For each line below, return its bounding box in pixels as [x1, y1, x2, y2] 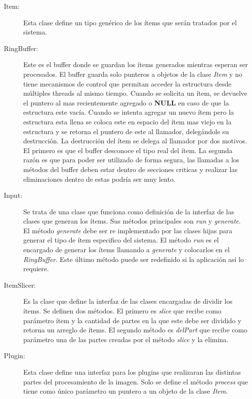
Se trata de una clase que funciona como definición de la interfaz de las [23, 206, 234, 216]
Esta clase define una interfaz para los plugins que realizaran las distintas [23, 367, 241, 377]
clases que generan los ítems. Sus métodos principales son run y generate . [23, 216, 241, 226]
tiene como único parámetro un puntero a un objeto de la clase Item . [23, 386, 228, 396]
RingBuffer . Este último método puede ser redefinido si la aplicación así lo [23, 254, 244, 264]
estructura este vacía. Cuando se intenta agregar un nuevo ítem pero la [23, 107, 234, 117]
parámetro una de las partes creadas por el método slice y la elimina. [23, 334, 229, 344]
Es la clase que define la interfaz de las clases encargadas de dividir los [23, 296, 233, 306]
